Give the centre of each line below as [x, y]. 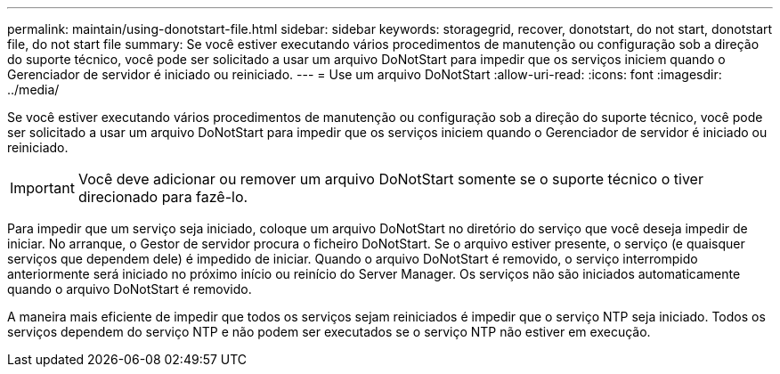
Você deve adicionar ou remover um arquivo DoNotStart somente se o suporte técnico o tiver [390, 179]
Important [42, 188]
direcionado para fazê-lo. [163, 197]
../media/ [33, 89]
